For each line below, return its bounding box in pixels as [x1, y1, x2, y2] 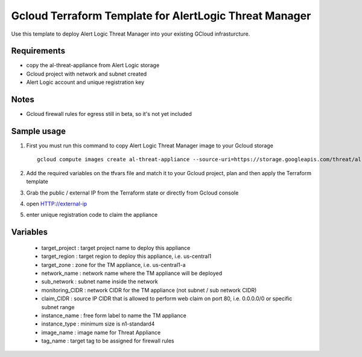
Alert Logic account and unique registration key [26, 79, 145, 86]
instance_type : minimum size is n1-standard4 [41, 320, 155, 327]
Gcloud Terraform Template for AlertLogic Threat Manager [11, 9, 311, 22]
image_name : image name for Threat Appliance [41, 329, 161, 336]
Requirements [11, 46, 66, 56]
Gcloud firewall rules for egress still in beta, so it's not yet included [26, 111, 192, 118]
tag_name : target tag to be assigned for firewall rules [41, 337, 174, 344]
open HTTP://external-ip [26, 200, 87, 207]
